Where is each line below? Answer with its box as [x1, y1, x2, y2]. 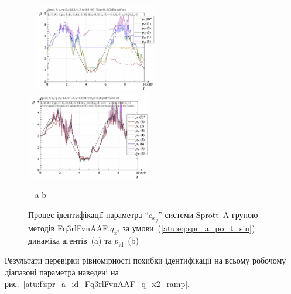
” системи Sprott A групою [158, 208, 258, 220]
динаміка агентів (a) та [28, 234, 112, 246]
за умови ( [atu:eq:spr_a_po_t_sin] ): [122, 221, 258, 234]
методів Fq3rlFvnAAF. [28, 221, 110, 234]
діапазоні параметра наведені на [5, 266, 119, 278]
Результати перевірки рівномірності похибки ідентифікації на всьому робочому [5, 254, 286, 266]
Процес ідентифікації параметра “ [28, 208, 149, 220]
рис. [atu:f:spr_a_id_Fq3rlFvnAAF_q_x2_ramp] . [5, 277, 190, 289]
